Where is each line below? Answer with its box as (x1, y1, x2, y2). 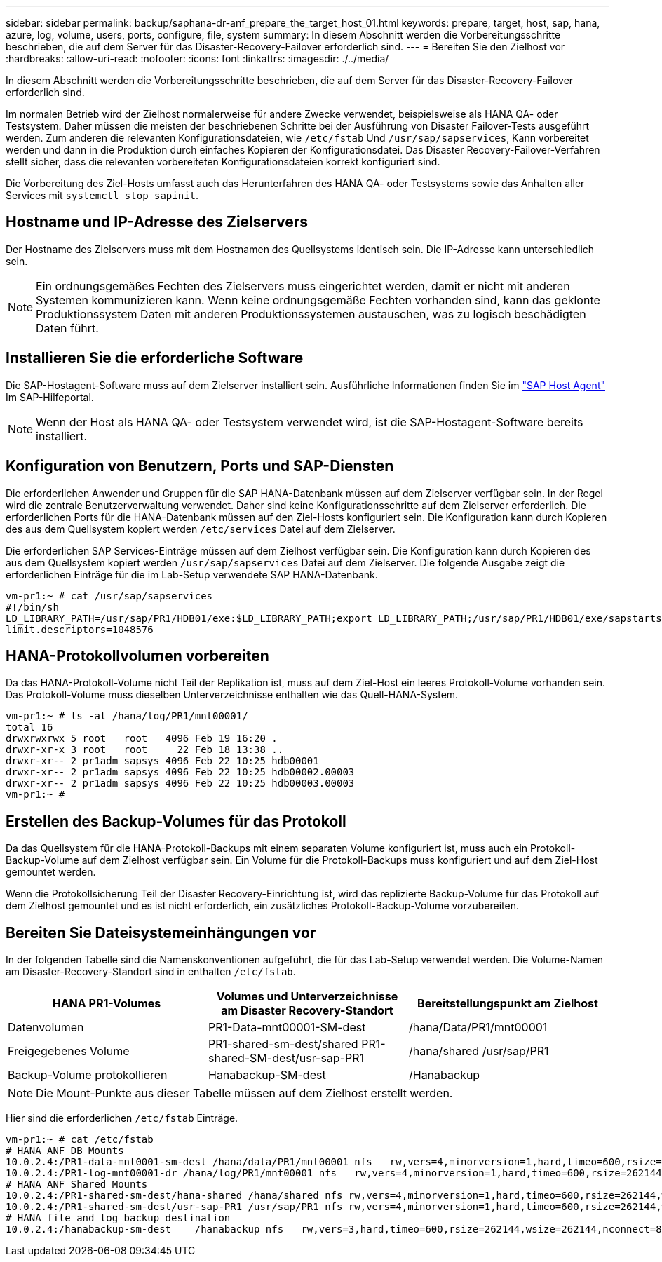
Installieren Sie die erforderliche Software (6, 349, 304, 367)
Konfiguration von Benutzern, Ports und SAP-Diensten (6, 457, 394, 475)
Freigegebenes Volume (8, 1044, 130, 1059)
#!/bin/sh (6, 601, 59, 613)
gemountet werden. (6, 866, 96, 878)
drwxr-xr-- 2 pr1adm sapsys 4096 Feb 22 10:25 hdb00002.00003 (6, 766, 355, 778)
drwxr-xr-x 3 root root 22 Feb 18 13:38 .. (6, 744, 284, 756)
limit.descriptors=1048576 (6, 623, 154, 635)
